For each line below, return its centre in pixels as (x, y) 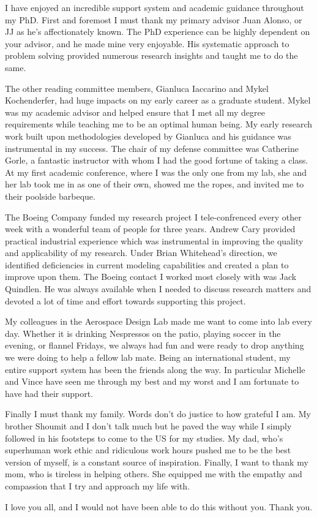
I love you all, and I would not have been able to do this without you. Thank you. (159, 506)
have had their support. (49, 393)
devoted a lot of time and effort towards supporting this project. (125, 300)
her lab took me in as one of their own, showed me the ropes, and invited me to (155, 184)
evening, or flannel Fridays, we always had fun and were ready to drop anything (155, 345)
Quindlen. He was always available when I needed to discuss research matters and (158, 289)
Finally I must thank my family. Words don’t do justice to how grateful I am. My (158, 414)
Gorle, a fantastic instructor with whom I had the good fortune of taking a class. (157, 160)
